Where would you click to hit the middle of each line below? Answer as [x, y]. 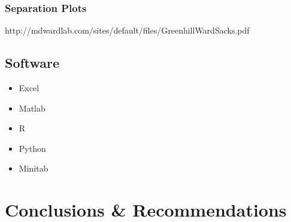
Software [32, 63]
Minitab [34, 168]
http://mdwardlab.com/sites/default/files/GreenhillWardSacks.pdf [127, 30]
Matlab [32, 108]
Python [32, 148]
